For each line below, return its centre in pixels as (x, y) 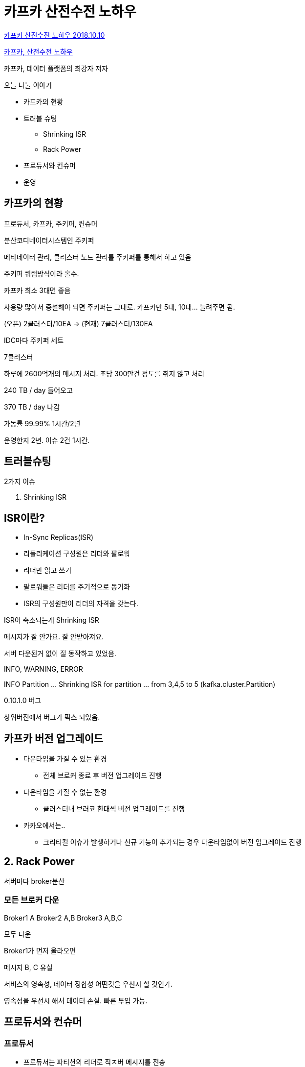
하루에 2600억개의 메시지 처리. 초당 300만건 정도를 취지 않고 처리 (104, 373)
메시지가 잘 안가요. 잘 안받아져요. (54, 637)
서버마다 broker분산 (34, 881)
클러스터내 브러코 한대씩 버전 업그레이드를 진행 (114, 809)
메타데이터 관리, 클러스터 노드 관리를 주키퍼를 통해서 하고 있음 (98, 257)
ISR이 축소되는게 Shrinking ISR (52, 620)
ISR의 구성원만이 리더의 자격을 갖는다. (81, 604)
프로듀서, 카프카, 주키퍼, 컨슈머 (51, 223)
